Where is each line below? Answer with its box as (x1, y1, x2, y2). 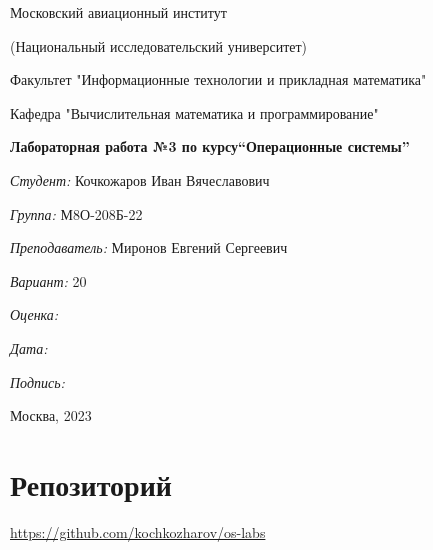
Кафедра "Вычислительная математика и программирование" (10, 102, 379, 123)
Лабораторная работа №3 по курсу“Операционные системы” (10, 136, 410, 157)
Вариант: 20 (10, 270, 87, 291)
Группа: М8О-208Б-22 (10, 203, 143, 224)
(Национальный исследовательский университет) (10, 35, 308, 56)
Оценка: (10, 304, 59, 325)
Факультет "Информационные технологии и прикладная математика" (10, 69, 427, 90)
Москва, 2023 (10, 405, 92, 426)
